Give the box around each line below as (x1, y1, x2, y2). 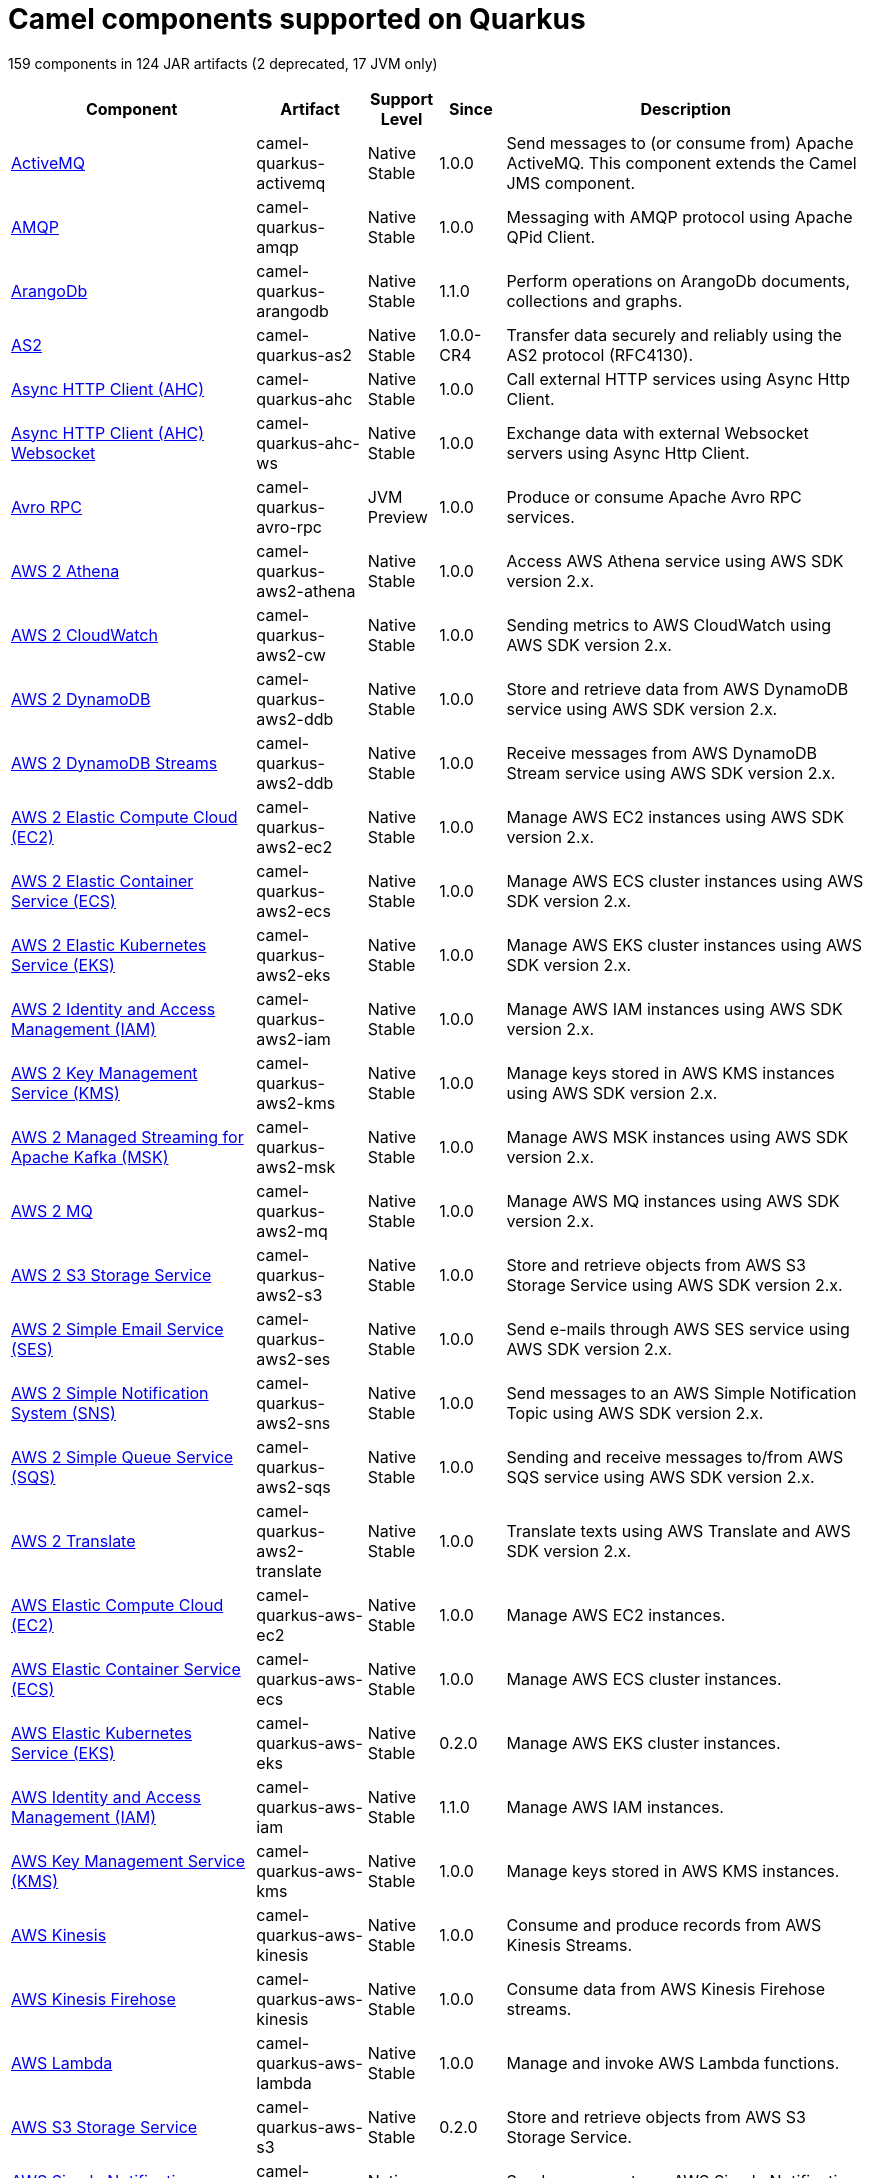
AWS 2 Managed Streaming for (11, 1126, 244, 1147)
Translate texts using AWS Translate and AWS (506, 1520, 851, 1541)
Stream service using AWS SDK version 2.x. (506, 762, 836, 783)
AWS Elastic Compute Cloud (11, 1594, 224, 1615)
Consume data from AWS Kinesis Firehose (506, 1978, 826, 1999)
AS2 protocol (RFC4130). (506, 344, 694, 365)
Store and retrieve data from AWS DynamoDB (506, 678, 849, 699)
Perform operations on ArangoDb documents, (506, 270, 851, 291)
